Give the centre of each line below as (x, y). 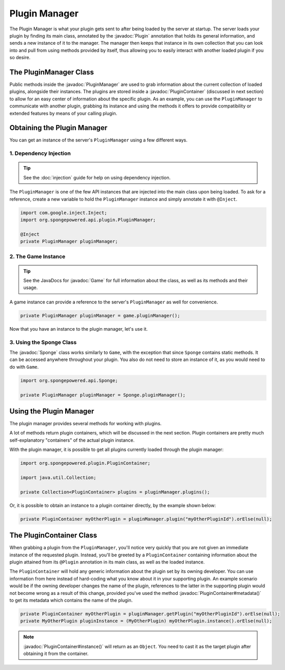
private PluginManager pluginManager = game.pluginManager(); (100, 315)
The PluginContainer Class (53, 536)
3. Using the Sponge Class (43, 342)
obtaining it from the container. (56, 654)
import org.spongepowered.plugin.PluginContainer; (85, 463)
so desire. (20, 58)
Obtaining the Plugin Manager (59, 128)
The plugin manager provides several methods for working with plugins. (85, 424)
